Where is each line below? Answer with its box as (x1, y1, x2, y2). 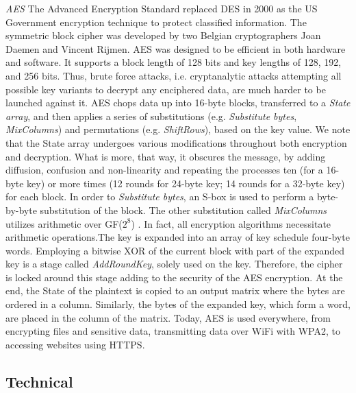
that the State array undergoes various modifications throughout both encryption (5, 135, 347, 150)
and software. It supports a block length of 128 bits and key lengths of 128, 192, (5, 55, 342, 69)
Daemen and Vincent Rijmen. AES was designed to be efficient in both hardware (5, 41, 346, 56)
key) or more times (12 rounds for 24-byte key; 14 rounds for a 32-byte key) (27, 176, 345, 190)
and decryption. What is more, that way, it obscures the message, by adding (5, 149, 326, 163)
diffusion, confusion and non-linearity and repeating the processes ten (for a (5, 163, 323, 177)
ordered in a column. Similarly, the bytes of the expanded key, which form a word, (5, 297, 351, 311)
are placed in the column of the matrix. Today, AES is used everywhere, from (5, 310, 331, 324)
